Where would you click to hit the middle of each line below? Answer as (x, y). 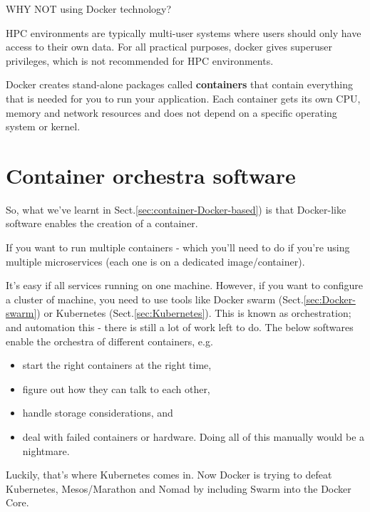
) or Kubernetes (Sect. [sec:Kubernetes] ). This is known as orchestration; (194, 313)
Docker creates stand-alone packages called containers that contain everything (180, 84)
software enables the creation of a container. (102, 223)
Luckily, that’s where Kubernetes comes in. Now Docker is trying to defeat (169, 475)
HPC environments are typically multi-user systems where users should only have (184, 32)
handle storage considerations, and (98, 413)
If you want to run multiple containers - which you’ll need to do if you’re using (178, 247)
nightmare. (46, 450)
